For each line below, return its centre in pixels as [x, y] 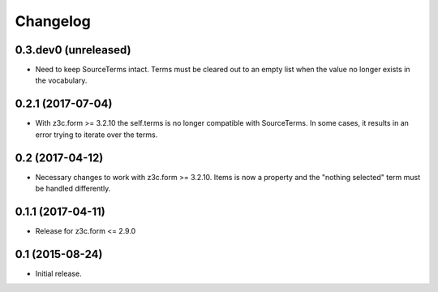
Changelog [53, 21]
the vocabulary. [61, 80]
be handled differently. [73, 189]
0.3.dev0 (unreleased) [73, 50]
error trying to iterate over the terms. [97, 135]
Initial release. [58, 273]
